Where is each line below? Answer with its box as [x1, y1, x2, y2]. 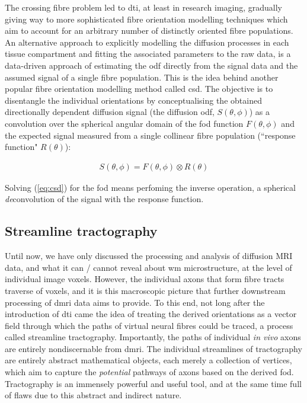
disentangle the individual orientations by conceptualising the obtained [5, 94, 262, 106]
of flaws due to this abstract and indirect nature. [5, 389, 182, 401]
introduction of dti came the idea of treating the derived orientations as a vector [5, 308, 297, 320]
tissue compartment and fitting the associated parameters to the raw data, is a [5, 47, 291, 60]
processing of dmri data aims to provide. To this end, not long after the [5, 296, 265, 308]
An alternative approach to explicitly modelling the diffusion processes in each [5, 36, 289, 48]
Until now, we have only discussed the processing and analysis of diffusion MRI [5, 250, 293, 262]
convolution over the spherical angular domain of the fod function [5, 117, 244, 129]
